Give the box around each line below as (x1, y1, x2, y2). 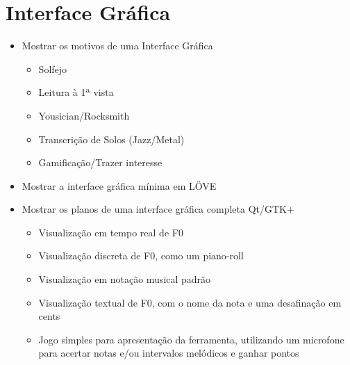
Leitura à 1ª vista (38, 85, 114, 99)
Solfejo (38, 61, 67, 76)
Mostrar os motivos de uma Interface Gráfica (22, 38, 213, 53)
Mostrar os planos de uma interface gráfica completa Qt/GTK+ (22, 202, 294, 216)
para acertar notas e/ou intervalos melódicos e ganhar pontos (38, 346, 299, 360)
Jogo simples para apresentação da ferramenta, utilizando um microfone (38, 332, 344, 346)
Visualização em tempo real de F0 (38, 225, 183, 239)
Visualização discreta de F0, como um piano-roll (38, 248, 244, 263)
